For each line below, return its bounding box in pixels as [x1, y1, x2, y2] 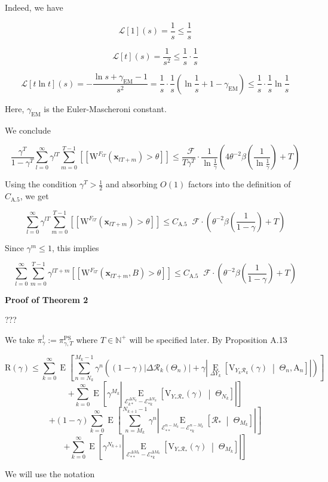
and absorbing [105, 178, 158, 190]
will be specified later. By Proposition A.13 [129, 333, 287, 345]
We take [5, 333, 35, 345]
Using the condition [5, 178, 77, 190]
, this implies [51, 241, 99, 254]
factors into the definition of [188, 178, 291, 190]
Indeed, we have [5, 1, 63, 13]
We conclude [5, 123, 51, 136]
